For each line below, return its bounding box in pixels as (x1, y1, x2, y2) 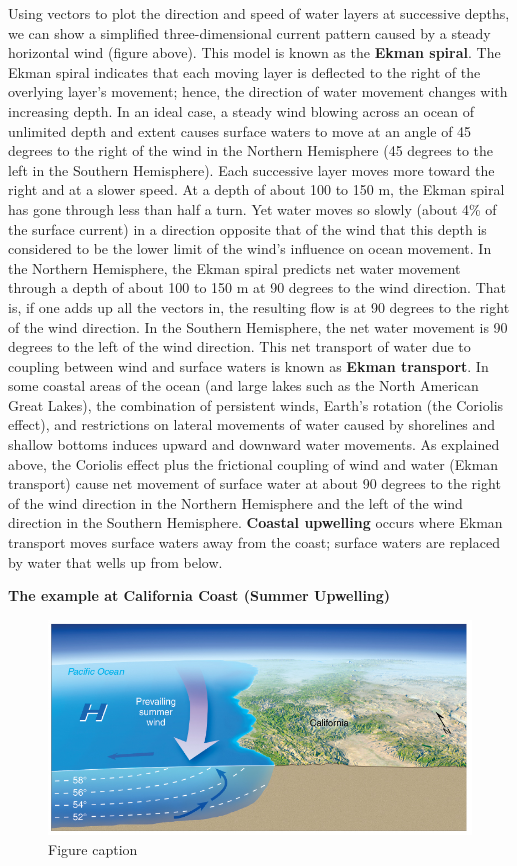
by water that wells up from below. (8, 551, 223, 572)
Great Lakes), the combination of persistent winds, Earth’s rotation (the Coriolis (8, 394, 504, 415)
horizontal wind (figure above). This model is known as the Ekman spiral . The (8, 42, 501, 63)
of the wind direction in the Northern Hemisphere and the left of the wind (8, 492, 463, 513)
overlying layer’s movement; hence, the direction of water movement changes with (8, 81, 508, 102)
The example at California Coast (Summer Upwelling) (8, 585, 391, 606)
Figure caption (48, 838, 138, 859)
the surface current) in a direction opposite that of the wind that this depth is (8, 218, 487, 239)
